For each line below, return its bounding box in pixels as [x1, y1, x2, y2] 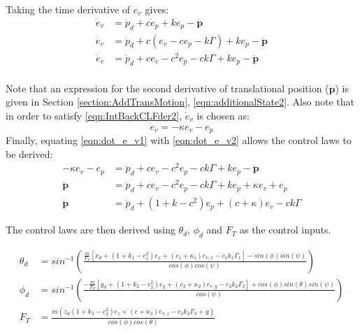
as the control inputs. [239, 222, 331, 237]
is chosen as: [196, 108, 250, 122]
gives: [145, 2, 169, 16]
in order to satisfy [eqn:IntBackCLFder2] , [6, 108, 182, 122]
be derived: [6, 146, 53, 161]
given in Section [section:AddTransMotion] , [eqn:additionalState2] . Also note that [6, 94, 354, 109]
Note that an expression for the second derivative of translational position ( [6, 80, 329, 95]
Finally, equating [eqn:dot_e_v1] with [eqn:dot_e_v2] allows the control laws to [6, 133, 352, 147]
